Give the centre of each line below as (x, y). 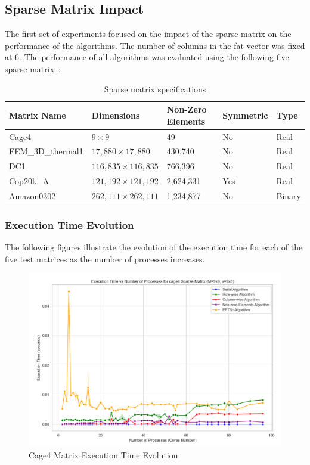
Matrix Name (38, 115)
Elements (186, 121)
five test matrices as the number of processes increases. (105, 258)
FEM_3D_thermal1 (46, 151)
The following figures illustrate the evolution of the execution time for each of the (154, 247)
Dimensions (116, 115)
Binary (289, 195)
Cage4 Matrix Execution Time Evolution (103, 455)
